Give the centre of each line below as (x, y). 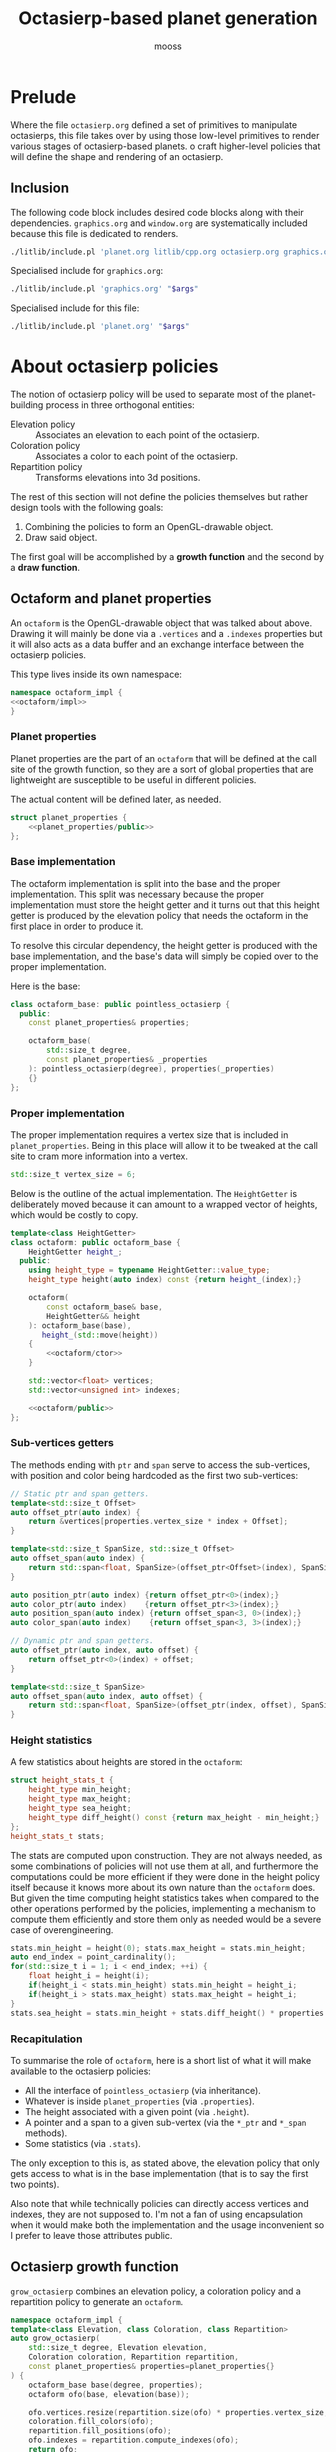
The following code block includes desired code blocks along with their (157, 212)
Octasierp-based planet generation (168, 18)
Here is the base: (45, 986)
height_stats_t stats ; (57, 1836)
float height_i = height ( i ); (89, 1976)
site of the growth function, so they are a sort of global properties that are (162, 769)
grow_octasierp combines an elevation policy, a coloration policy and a (156, 2291)
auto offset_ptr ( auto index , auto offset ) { (104, 1650)
